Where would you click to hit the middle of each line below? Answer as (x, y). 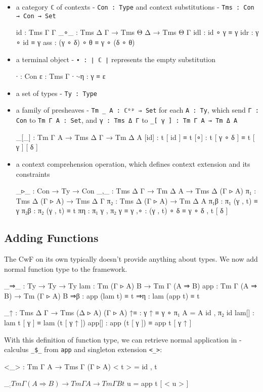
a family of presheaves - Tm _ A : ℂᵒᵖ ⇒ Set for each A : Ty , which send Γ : (137, 110)
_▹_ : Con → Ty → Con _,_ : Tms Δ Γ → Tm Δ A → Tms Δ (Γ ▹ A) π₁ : (136, 191)
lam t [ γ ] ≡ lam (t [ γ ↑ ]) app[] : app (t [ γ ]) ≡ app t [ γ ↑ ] (98, 323)
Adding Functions (51, 238)
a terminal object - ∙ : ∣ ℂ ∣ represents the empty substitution (116, 59)
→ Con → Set (36, 16)
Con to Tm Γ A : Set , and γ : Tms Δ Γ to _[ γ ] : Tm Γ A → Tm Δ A (127, 120)
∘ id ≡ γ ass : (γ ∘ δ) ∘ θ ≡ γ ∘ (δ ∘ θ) (75, 42)
